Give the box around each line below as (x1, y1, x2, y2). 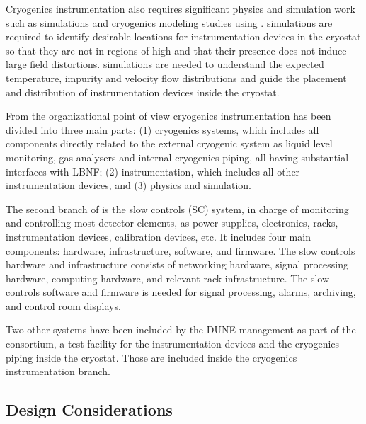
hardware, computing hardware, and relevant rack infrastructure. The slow (6, 270, 330, 285)
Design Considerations (6, 399, 173, 420)
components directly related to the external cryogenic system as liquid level (6, 136, 333, 151)
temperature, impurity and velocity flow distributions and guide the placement (6, 70, 347, 85)
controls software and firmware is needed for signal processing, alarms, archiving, (6, 285, 356, 299)
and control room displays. (6, 298, 121, 313)
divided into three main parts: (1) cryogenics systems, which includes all (6, 122, 319, 137)
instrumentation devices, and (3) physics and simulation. (6, 178, 251, 193)
